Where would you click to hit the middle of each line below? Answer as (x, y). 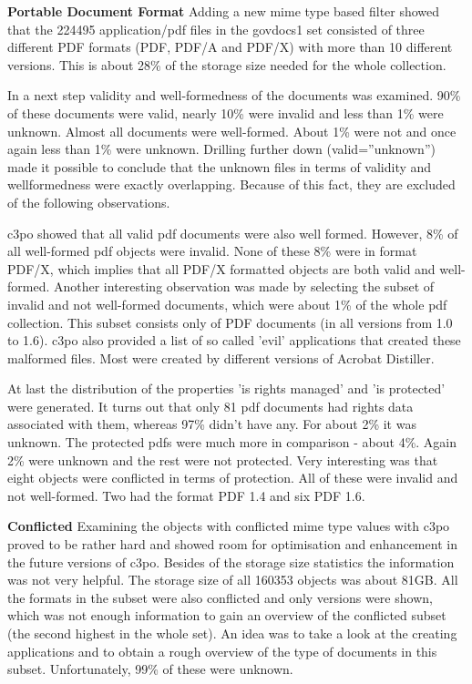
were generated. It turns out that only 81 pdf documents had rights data (210, 406)
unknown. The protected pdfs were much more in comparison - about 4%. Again (232, 442)
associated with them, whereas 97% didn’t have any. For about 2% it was (212, 424)
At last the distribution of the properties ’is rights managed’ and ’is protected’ (226, 388)
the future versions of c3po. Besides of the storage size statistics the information (231, 561)
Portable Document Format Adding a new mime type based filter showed (224, 11)
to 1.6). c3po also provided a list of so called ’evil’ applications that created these (234, 340)
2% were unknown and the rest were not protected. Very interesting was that (223, 459)
